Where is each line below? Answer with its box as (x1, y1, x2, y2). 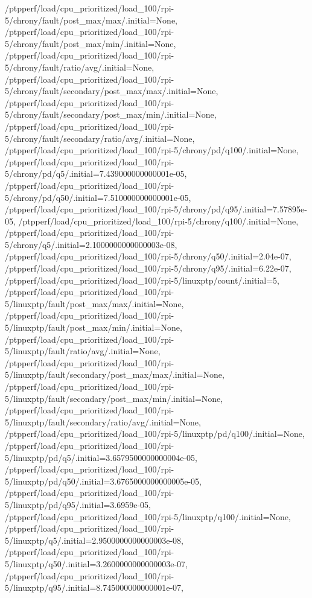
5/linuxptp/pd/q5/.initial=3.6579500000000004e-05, (5, 451, 197, 463)
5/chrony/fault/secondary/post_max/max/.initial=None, (5, 84, 218, 97)
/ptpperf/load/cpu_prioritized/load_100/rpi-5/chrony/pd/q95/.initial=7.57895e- (5, 203, 307, 215)
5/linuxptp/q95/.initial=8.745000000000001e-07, (5, 581, 184, 594)
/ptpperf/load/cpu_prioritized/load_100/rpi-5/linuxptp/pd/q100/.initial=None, (5, 427, 305, 440)
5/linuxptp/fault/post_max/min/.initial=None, (5, 321, 182, 334)
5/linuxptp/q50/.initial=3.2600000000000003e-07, (5, 557, 188, 570)
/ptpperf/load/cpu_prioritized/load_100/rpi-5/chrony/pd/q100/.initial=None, (5, 144, 299, 156)
